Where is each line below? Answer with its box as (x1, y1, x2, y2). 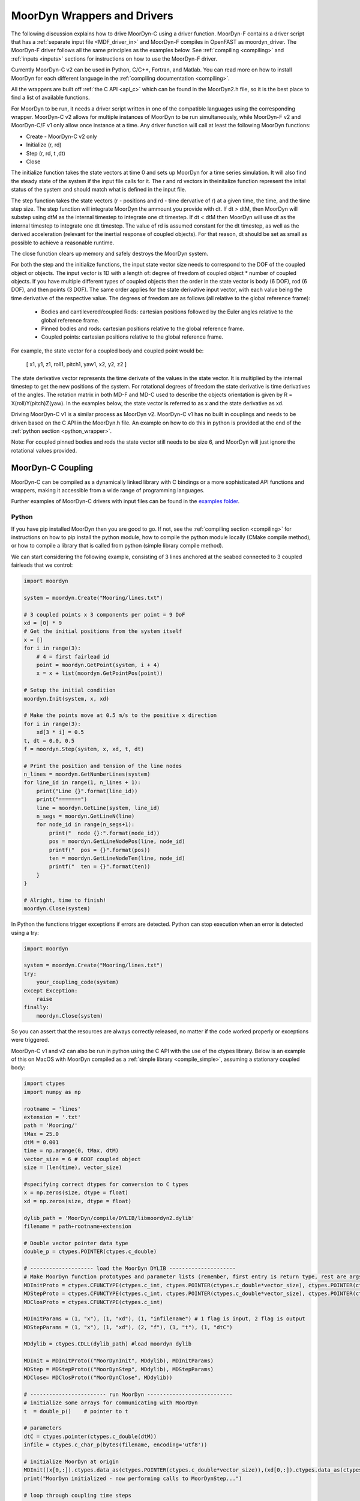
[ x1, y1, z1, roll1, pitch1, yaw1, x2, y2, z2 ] (26, 361, 127, 368)
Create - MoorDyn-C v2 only (26, 133, 97, 140)
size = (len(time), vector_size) (23, 1164, 122, 1171)
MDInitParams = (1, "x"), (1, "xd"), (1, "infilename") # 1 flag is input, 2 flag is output (23, 1315, 305, 1322)
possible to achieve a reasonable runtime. (11, 239, 115, 246)
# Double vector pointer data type (23, 1240, 128, 1246)
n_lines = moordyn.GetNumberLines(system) (23, 771, 151, 778)
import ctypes (23, 1080, 65, 1087)
